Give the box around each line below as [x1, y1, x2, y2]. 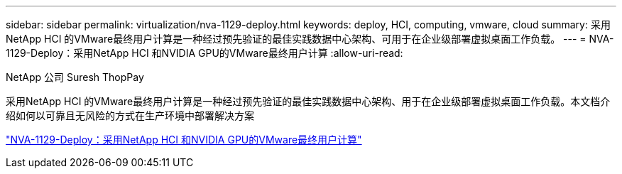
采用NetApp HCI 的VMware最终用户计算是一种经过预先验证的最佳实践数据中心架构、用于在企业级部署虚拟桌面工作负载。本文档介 [6, 95, 611, 107]
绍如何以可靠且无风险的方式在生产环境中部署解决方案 [6, 109, 254, 121]
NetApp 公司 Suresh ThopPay [6, 71, 144, 83]
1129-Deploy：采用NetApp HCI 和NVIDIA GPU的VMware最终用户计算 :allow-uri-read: [6, 47, 403, 59]
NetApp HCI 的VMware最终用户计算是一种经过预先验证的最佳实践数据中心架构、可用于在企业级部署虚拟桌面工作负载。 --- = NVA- [6, 33, 614, 45]
